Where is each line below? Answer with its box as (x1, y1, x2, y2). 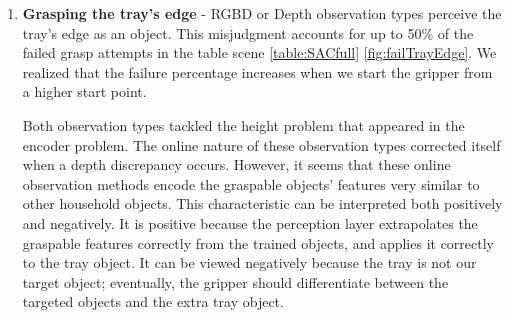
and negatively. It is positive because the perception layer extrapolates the (22, 212, 478, 233)
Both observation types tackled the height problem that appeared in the (22, 114, 465, 135)
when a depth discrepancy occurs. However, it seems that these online (22, 154, 451, 175)
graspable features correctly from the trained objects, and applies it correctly (22, 232, 494, 253)
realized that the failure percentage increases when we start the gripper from (22, 61, 493, 82)
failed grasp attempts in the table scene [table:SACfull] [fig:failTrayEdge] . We (22, 42, 497, 63)
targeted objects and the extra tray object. (22, 291, 284, 312)
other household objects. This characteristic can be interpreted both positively (22, 193, 503, 214)
